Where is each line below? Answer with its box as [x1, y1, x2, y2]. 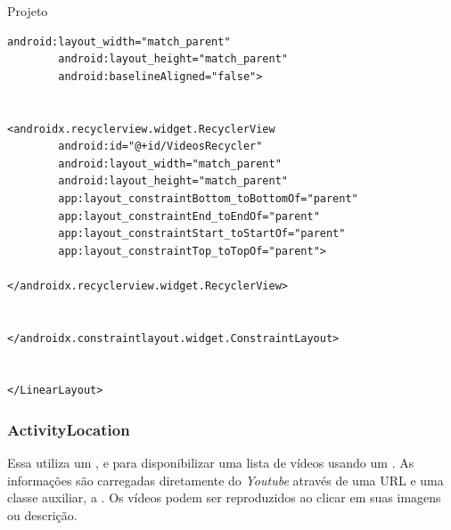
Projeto [7, 2, 48, 20]
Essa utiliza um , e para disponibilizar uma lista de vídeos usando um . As [7, 453, 414, 472]
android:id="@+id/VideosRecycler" [58, 140, 263, 153]
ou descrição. [7, 506, 78, 525]
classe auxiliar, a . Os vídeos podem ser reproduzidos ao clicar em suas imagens [7, 488, 441, 507]
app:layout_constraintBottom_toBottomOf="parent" [58, 192, 358, 205]
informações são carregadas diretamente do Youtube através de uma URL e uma [7, 470, 444, 489]
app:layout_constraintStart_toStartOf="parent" [58, 227, 346, 241]
